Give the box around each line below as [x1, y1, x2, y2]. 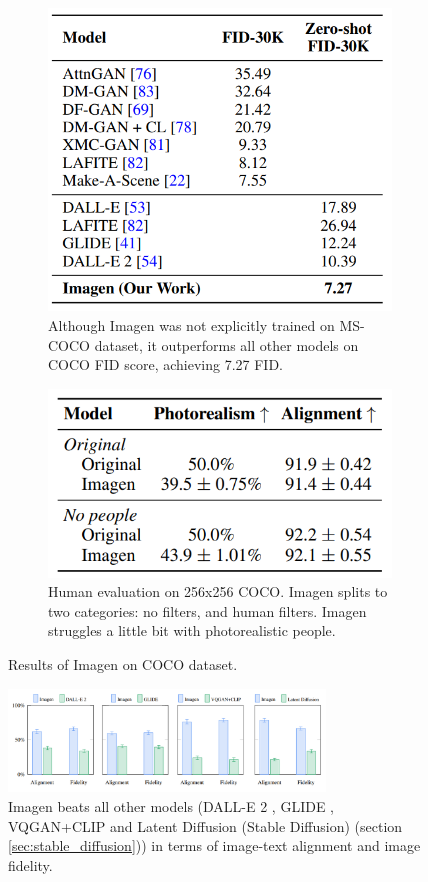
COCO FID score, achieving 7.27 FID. [48, 354, 283, 375]
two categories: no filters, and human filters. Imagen [48, 600, 367, 621]
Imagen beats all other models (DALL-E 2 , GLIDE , [8, 795, 334, 816]
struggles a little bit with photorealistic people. [48, 620, 336, 641]
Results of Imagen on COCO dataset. [8, 654, 238, 674]
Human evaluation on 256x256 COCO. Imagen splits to [48, 581, 388, 602]
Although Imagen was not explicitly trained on [48, 315, 335, 336]
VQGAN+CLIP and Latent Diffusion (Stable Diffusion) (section [8, 815, 403, 836]
